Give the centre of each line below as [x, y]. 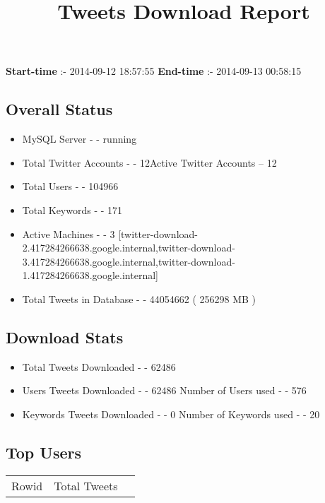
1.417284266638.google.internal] [90, 275]
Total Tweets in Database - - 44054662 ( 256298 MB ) [139, 298]
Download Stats [65, 337]
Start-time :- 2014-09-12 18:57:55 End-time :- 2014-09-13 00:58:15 [154, 71]
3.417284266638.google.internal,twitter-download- [129, 261]
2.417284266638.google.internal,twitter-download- [129, 248]
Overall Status [59, 109]
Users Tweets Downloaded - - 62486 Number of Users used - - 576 [164, 390]
